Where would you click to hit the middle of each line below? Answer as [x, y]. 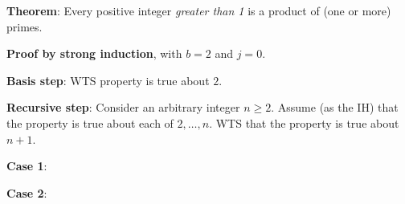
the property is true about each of [90, 122]
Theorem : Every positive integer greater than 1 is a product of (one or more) [199, 10]
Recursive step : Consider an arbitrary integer [123, 107]
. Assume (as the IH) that [335, 107]
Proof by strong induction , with [94, 53]
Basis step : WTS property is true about [108, 80]
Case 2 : [27, 192]
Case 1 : [27, 166]
